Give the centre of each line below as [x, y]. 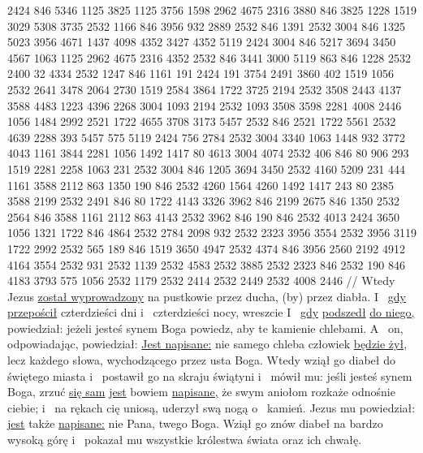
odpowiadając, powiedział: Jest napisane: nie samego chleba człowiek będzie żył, [207, 344]
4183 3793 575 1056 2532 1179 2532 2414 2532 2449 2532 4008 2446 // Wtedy [201, 280]
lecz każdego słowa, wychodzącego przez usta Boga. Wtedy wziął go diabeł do [201, 360]
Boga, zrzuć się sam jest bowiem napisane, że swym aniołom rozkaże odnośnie [201, 392]
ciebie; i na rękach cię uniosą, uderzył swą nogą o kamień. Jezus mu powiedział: [211, 407]
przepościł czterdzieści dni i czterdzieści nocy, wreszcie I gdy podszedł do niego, [211, 312]
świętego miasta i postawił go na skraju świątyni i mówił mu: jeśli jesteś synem [210, 375]
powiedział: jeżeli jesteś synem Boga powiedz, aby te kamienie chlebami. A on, [205, 328]
